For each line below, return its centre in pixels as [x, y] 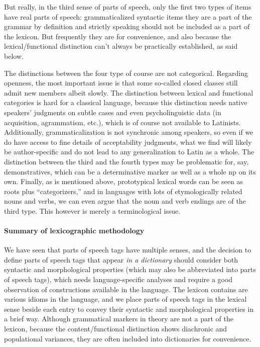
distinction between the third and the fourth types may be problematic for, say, [126, 161]
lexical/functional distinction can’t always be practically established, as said [121, 46]
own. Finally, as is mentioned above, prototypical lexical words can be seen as [123, 181]
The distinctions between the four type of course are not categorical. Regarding [126, 73]
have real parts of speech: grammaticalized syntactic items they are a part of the [128, 16]
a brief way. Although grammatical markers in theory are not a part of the [119, 319]
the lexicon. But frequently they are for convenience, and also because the [118, 36]
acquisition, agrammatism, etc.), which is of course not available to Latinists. [122, 122]
